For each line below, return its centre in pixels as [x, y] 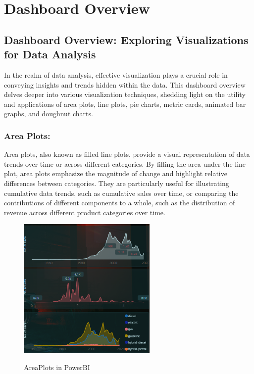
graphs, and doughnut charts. [49, 114]
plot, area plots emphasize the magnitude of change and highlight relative [116, 173]
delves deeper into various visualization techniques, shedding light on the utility [125, 94]
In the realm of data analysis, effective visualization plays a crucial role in [116, 74]
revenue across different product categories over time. [85, 212]
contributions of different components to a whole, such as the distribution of [120, 203]
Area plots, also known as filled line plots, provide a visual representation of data [127, 154]
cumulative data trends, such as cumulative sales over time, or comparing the [121, 193]
